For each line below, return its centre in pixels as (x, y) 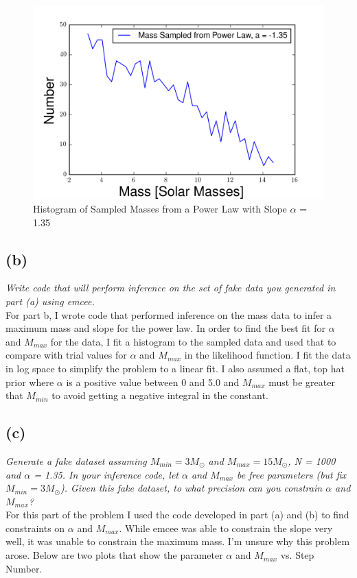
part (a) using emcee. (50, 301)
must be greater (302, 382)
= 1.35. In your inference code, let (106, 474)
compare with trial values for (66, 355)
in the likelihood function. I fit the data (267, 355)
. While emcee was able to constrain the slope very (226, 528)
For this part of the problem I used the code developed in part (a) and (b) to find (177, 515)
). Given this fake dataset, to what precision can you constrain (191, 488)
